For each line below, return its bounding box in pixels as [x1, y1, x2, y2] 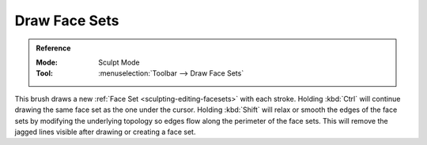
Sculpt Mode [98, 58, 140, 67]
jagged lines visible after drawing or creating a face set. [14, 127, 196, 136]
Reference [36, 43, 71, 53]
